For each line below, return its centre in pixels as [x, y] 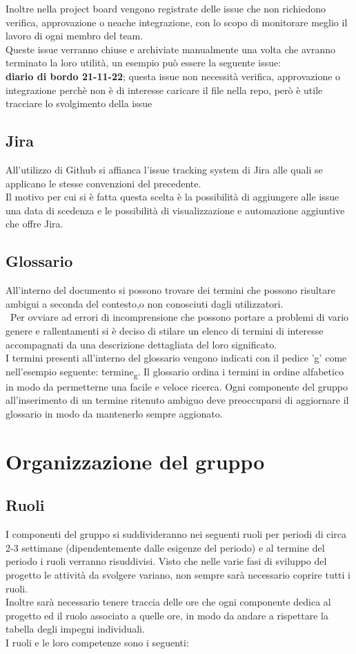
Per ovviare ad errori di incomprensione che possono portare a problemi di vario [179, 317]
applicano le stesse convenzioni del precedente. [103, 183]
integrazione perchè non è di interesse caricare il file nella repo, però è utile [164, 90]
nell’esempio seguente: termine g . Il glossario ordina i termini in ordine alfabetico [175, 372]
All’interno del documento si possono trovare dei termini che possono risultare [170, 290]
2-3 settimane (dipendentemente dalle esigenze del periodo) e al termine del [165, 547]
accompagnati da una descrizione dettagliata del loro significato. [141, 344]
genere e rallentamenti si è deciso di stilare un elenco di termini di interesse [165, 330]
